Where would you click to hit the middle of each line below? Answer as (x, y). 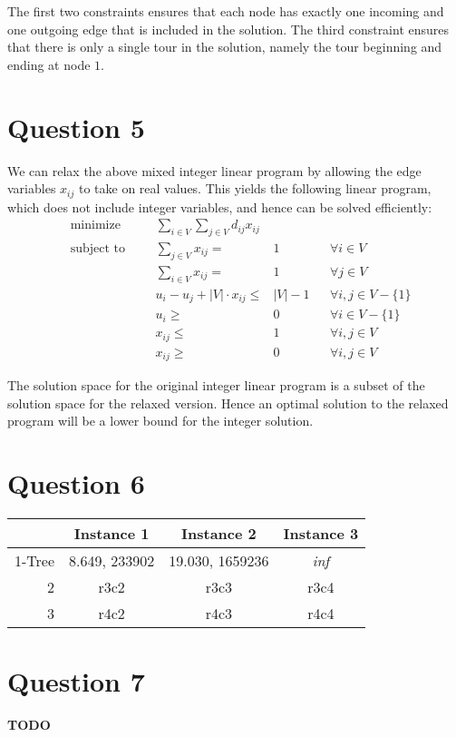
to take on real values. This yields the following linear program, (255, 188)
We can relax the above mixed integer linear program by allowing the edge (214, 170)
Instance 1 (112, 534)
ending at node (49, 64)
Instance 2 (219, 534)
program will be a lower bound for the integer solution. (160, 421)
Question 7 (76, 681)
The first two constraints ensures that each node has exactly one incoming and (226, 11)
